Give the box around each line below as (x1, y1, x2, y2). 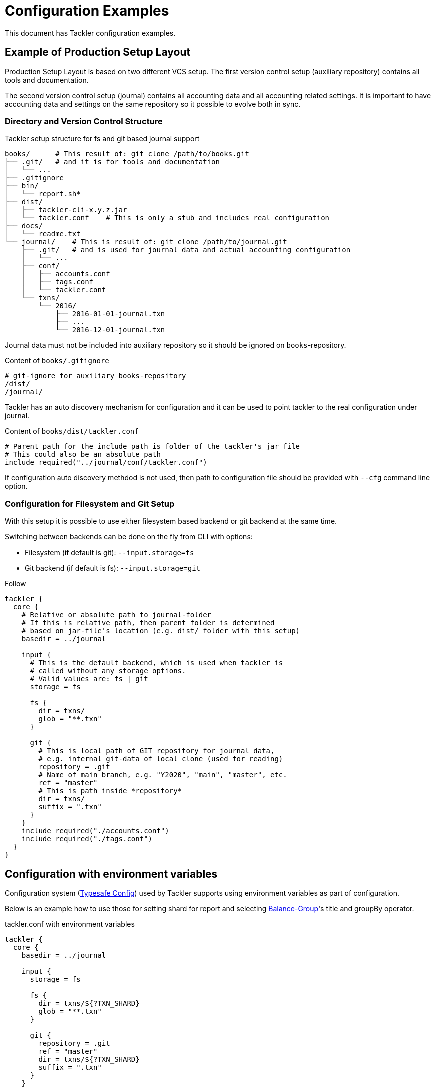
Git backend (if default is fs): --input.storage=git (25, 564, 201, 573)
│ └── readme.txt (5, 230, 81, 238)
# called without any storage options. (30, 667, 186, 675)
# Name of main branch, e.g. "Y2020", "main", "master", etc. (38, 771, 287, 779)
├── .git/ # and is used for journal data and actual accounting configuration (21, 246, 351, 254)
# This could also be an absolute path (5, 450, 161, 459)
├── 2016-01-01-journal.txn (55, 310, 165, 318)
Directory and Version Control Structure (5, 116, 163, 126)
